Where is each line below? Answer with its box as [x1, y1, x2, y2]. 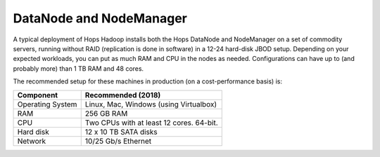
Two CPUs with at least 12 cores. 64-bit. [84, 118, 218, 128]
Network [17, 136, 46, 146]
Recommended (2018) [84, 90, 161, 100]
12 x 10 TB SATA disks [84, 127, 158, 137]
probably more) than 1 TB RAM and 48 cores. [13, 64, 144, 73]
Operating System [17, 99, 77, 109]
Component [17, 90, 58, 100]
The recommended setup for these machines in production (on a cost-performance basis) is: [13, 77, 283, 86]
